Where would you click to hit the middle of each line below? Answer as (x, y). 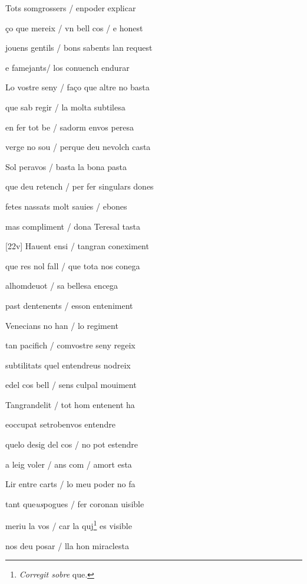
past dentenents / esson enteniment (69, 305)
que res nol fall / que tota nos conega (73, 265)
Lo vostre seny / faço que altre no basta (77, 87)
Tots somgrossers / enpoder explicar (71, 8)
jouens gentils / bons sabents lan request (79, 48)
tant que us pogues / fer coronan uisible (75, 503)
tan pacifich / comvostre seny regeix (70, 345)
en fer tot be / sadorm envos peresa (70, 127)
